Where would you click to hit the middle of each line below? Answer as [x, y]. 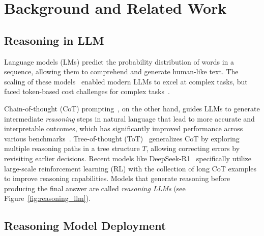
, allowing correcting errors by [193, 148]
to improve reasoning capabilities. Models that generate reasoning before [117, 178]
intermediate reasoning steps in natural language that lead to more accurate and [129, 118]
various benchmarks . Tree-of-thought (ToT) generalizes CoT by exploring [122, 138]
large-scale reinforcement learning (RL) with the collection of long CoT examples [130, 168]
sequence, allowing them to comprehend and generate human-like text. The [121, 71]
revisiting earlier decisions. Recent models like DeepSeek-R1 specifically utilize [128, 158]
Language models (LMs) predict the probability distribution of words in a [119, 61]
